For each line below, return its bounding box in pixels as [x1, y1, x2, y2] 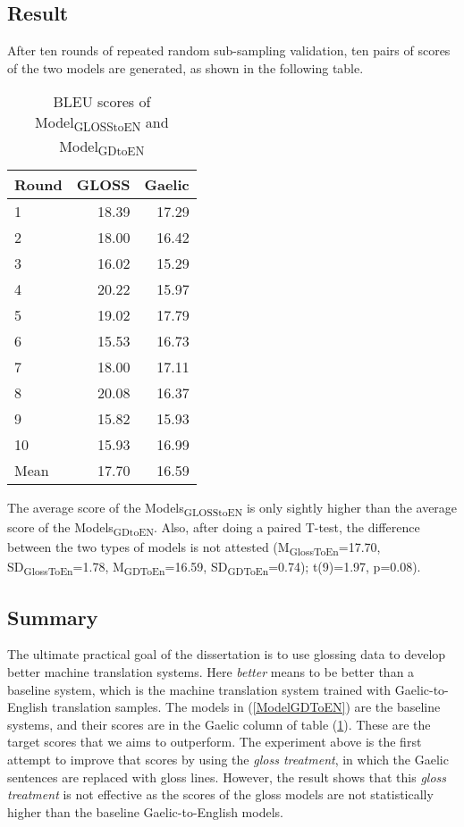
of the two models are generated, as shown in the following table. [7, 58, 364, 77]
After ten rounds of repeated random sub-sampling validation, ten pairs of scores [7, 41, 451, 60]
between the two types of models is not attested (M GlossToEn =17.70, [7, 538, 381, 558]
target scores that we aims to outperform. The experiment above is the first [7, 732, 422, 751]
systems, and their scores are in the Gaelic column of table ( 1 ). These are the [7, 714, 431, 733]
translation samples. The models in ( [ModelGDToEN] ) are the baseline [52, 698, 441, 716]
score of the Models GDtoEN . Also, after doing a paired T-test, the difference [7, 517, 420, 539]
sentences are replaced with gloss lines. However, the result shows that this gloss [7, 767, 447, 786]
